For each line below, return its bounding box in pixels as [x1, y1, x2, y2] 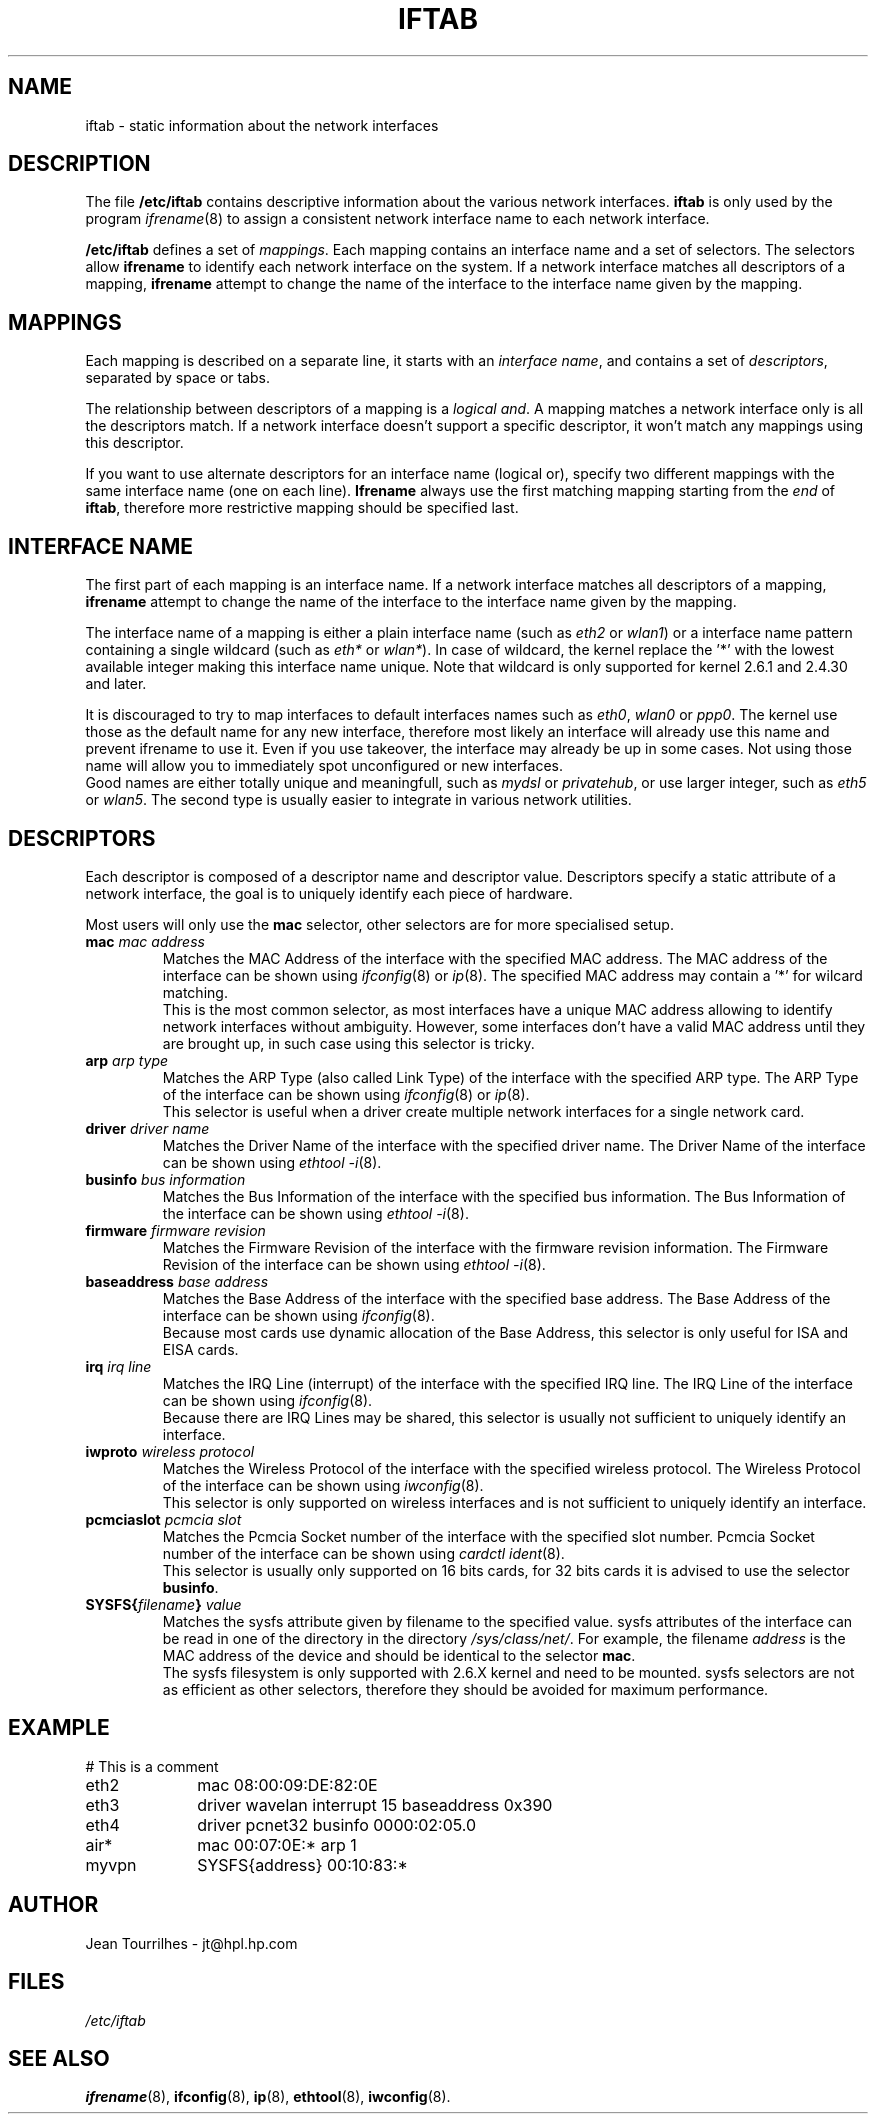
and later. [85, 675, 147, 693]
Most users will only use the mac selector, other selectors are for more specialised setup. [85, 915, 674, 933]
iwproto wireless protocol [85, 1442, 255, 1460]
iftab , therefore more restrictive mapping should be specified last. [85, 499, 519, 517]
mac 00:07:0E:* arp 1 [197, 1834, 357, 1855]
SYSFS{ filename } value [85, 1595, 242, 1613]
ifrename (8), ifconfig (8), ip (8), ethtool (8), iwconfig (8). [85, 2088, 451, 2106]
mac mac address [85, 932, 205, 950]
